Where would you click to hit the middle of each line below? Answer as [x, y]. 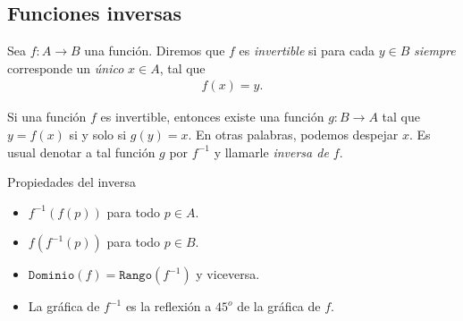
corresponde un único [66, 68]
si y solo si [98, 135]
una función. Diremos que [155, 51]
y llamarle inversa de [271, 152]
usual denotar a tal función [81, 152]
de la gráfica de [279, 306]
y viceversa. [228, 274]
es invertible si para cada [307, 51]
